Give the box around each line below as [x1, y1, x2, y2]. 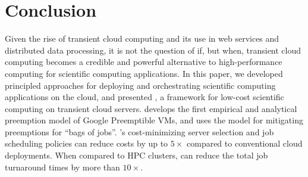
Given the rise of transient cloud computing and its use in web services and [5, 32, 279, 45]
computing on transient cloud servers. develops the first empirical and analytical [5, 102, 297, 114]
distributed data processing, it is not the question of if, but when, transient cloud [5, 44, 301, 56]
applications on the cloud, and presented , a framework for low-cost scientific [5, 91, 284, 103]
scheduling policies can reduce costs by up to [5, 137, 168, 150]
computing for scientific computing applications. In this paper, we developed [5, 67, 283, 79]
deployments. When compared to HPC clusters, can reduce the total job [5, 149, 268, 162]
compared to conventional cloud [187, 137, 303, 150]
